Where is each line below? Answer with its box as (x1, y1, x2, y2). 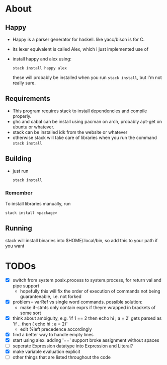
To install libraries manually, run (5, 200, 71, 206)
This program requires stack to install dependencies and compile (12, 108, 147, 114)
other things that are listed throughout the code (12, 354, 111, 360)
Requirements (5, 94, 50, 103)
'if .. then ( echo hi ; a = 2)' (12, 321, 68, 327)
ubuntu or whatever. (12, 124, 54, 130)
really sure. (12, 80, 36, 86)
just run (12, 168, 29, 174)
